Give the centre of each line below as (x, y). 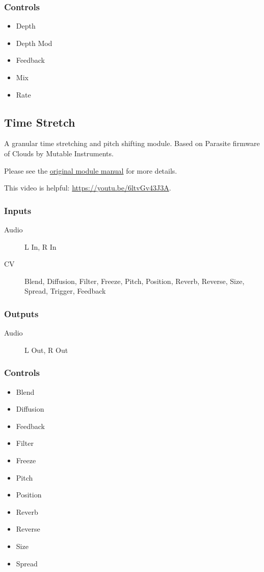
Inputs (18, 210)
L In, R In (41, 246)
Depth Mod (34, 43)
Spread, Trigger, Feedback (65, 291)
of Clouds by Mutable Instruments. (59, 153)
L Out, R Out (46, 350)
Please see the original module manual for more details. (91, 170)
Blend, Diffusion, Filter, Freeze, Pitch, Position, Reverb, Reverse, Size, (135, 281)
